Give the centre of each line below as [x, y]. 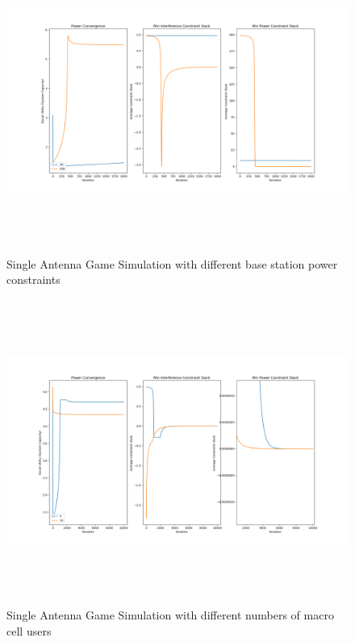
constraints [33, 279]
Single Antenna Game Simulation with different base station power [172, 263]
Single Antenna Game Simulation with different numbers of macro [170, 615]
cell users [29, 630]
